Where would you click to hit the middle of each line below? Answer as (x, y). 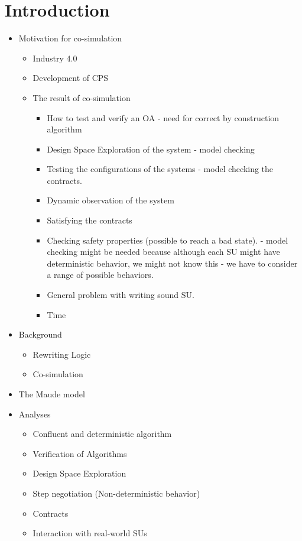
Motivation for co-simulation (70, 38)
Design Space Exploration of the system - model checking (151, 149)
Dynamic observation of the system (111, 200)
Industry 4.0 (55, 58)
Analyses (35, 414)
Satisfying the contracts (90, 220)
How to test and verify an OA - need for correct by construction (163, 117)
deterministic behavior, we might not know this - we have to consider (172, 263)
